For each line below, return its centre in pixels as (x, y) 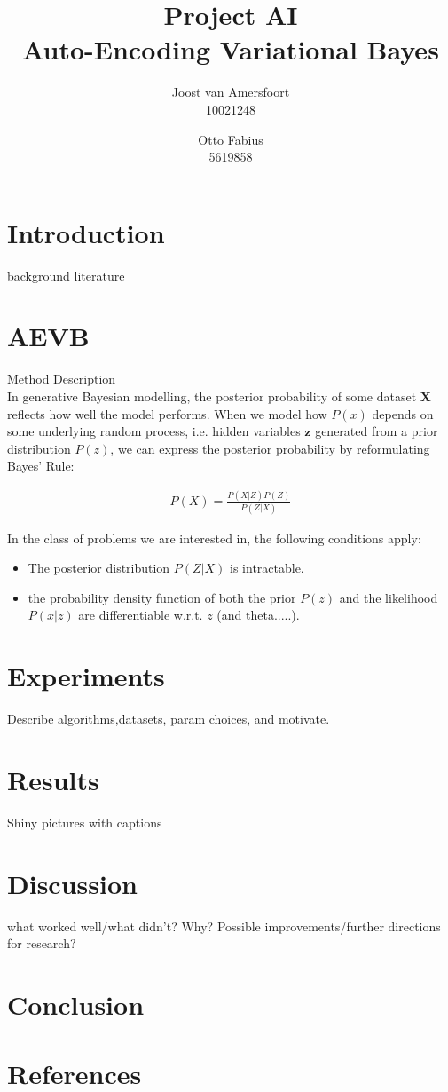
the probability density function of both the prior (162, 597)
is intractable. (267, 568)
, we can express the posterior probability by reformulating (270, 448)
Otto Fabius (231, 139)
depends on (403, 413)
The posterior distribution (99, 568)
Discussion (72, 883)
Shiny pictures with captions (85, 822)
